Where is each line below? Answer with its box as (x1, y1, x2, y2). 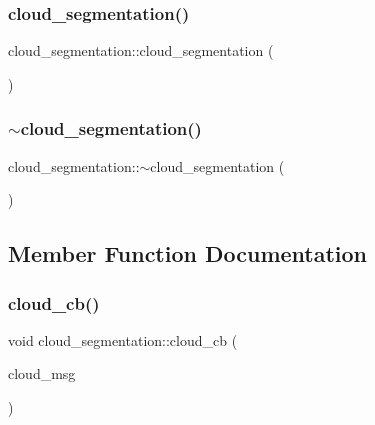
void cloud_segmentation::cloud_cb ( (8, 329, 238, 350)
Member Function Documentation (8, 238, 368, 269)
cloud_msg (8, 363, 76, 384)
